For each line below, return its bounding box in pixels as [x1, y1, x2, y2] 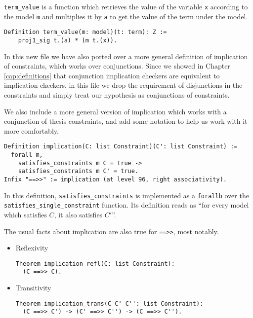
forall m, [11, 151, 43, 159]
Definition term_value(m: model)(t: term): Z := [4, 29, 167, 36]
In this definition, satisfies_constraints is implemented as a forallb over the [4, 190, 249, 200]
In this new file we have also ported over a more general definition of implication [4, 51, 248, 61]
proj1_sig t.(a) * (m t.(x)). [18, 36, 118, 44]
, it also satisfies [54, 209, 103, 219]
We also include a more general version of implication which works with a [4, 106, 227, 116]
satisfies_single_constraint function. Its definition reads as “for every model [4, 200, 249, 210]
